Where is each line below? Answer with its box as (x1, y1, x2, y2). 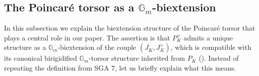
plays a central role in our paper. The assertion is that (4, 32, 170, 42)
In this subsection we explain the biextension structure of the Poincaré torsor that (4, 23, 256, 33)
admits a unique (184, 32, 233, 42)
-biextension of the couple (57, 42, 136, 52)
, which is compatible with (170, 42, 252, 52)
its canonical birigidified (4, 53, 77, 63)
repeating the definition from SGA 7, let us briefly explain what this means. (4, 62, 237, 73)
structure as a (4, 42, 46, 52)
